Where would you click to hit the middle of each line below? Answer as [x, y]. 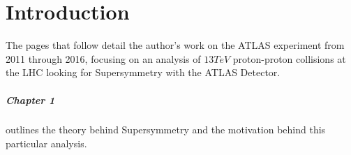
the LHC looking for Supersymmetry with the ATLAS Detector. [143, 72]
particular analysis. [46, 143]
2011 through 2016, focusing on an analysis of [103, 58]
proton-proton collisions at [289, 58]
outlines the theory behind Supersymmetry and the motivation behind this [166, 130]
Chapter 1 [30, 99]
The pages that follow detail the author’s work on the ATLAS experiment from [175, 45]
